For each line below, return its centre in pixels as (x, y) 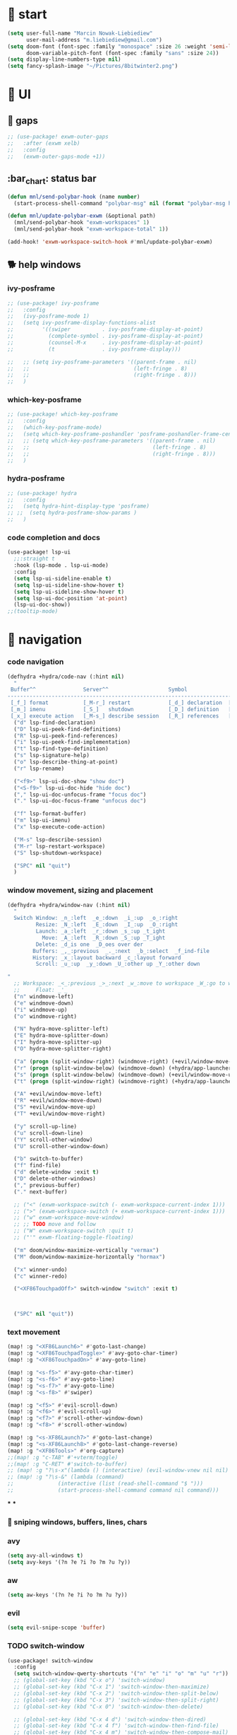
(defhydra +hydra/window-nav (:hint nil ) (69, 905)
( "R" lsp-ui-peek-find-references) (66, 736)
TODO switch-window (46, 1646)
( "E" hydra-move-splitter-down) (61, 1036)
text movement (34, 1332)
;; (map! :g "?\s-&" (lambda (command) (66, 1477)
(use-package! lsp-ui (39, 552)
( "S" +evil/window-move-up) (55, 1107)
